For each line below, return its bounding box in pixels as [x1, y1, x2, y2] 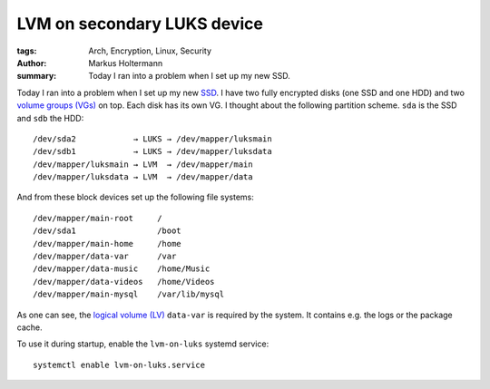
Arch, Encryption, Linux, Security [88, 45, 212, 56]
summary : [16, 71, 57, 82]
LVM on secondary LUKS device [16, 14, 263, 34]
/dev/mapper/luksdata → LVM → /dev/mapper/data [33, 172, 253, 182]
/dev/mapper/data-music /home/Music [33, 264, 211, 274]
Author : [16, 57, 47, 68]
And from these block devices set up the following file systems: [16, 191, 254, 203]
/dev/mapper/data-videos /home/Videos [33, 277, 215, 287]
